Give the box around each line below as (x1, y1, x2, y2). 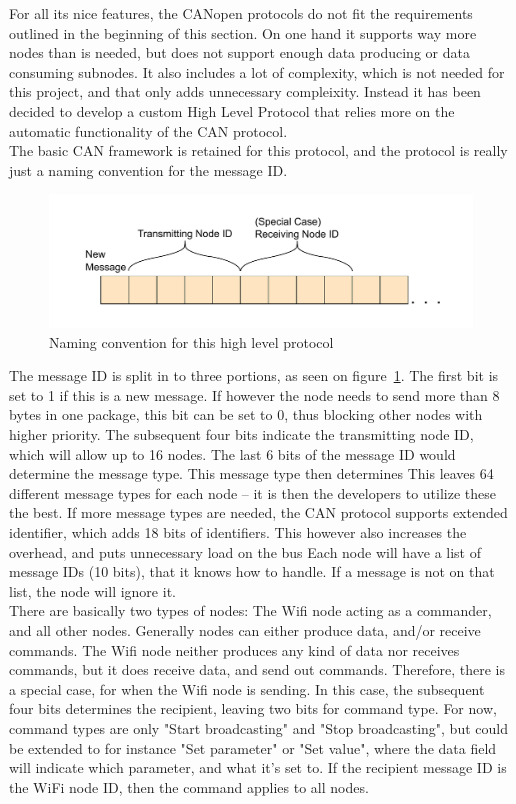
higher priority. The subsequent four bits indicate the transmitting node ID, (9, 424, 474, 445)
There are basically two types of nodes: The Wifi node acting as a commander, (9, 600, 492, 621)
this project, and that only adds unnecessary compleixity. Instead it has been (9, 81, 481, 102)
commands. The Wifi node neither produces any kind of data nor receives (9, 639, 460, 660)
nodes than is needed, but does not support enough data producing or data (9, 42, 470, 63)
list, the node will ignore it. (9, 580, 176, 601)
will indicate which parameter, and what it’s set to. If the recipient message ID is (9, 757, 507, 778)
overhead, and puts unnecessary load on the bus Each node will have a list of (9, 541, 481, 562)
